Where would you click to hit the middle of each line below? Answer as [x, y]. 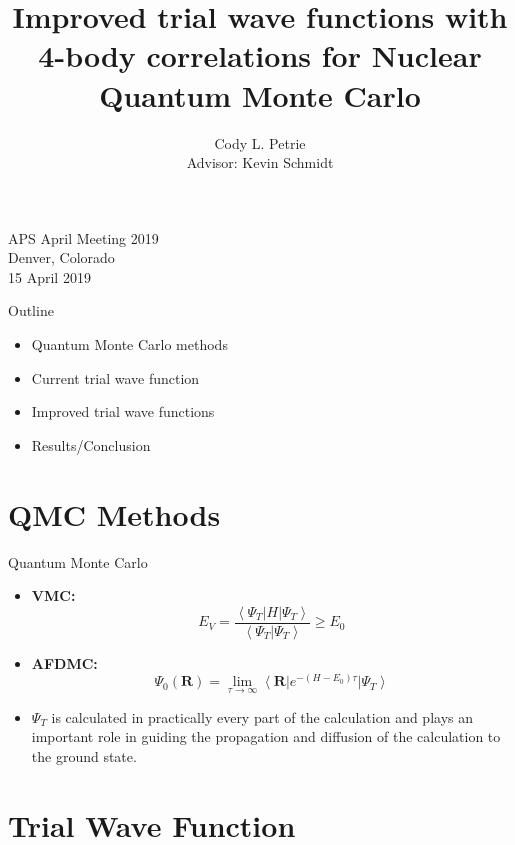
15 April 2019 [49, 276]
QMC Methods [114, 513]
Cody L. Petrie [260, 142]
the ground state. [84, 755]
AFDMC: [64, 662]
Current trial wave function [115, 377]
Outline [31, 310]
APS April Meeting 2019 [83, 237]
